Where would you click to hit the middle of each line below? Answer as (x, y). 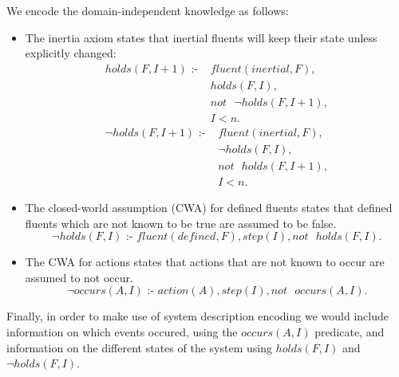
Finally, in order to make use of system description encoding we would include (198, 316)
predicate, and (350, 332)
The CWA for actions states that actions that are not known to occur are (205, 262)
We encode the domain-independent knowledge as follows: (148, 10)
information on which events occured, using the (122, 332)
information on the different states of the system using (139, 347)
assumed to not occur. (79, 277)
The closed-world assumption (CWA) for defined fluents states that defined (209, 208)
